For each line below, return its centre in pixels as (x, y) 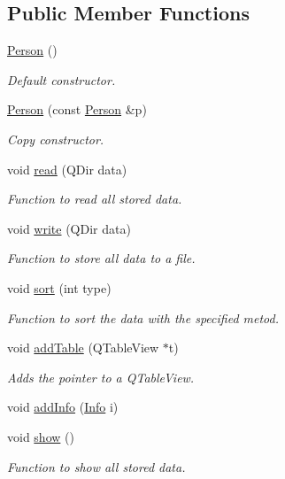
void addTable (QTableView (83, 348)
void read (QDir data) (67, 169)
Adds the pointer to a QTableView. (101, 377)
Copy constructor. (56, 139)
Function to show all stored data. (96, 466)
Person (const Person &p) (77, 109)
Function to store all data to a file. (101, 258)
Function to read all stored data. (95, 199)
